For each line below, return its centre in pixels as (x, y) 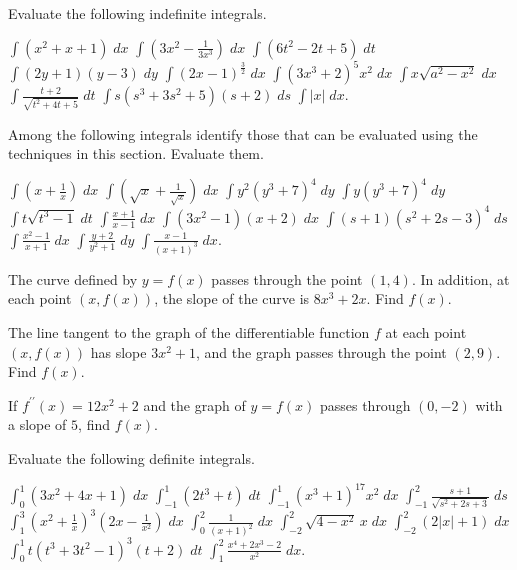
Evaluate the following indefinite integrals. (137, 13)
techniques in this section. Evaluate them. (136, 153)
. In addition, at (460, 278)
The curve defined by (73, 278)
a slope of (37, 424)
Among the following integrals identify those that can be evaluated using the (243, 133)
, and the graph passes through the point (321, 351)
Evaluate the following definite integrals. (131, 458)
